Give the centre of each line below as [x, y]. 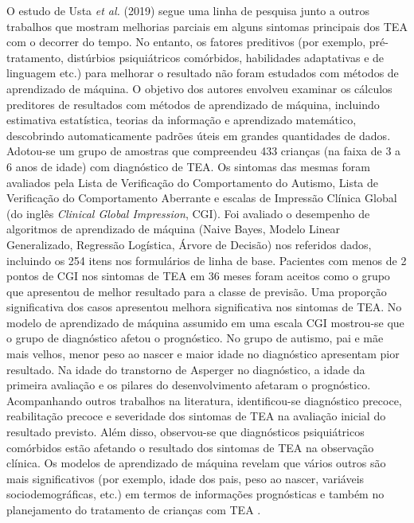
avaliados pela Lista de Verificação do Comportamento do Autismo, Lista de [193, 182]
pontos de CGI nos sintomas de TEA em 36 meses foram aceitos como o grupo [198, 276]
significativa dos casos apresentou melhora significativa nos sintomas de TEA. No [204, 307]
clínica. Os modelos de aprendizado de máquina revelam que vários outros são [196, 463]
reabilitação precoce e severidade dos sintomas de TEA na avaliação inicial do [196, 416]
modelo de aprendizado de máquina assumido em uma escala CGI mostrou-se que [205, 322]
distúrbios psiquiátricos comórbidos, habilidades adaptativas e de [226, 57]
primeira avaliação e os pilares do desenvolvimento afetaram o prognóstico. [189, 385]
